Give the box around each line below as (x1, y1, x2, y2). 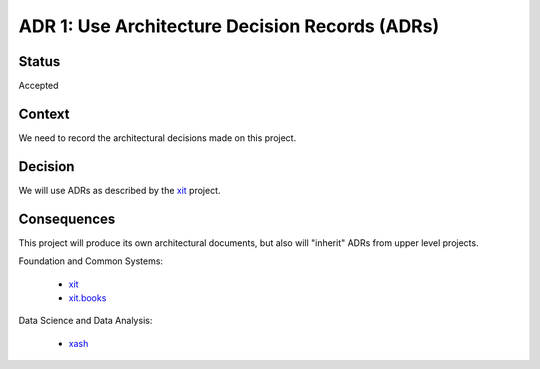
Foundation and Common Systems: (18, 255, 164, 267)
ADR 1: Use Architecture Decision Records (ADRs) (18, 15, 440, 37)
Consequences (18, 210, 116, 227)
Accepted (18, 80, 59, 92)
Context (18, 105, 70, 122)
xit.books (68, 291, 107, 304)
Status (18, 53, 61, 70)
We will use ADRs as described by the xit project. (18, 184, 221, 196)
